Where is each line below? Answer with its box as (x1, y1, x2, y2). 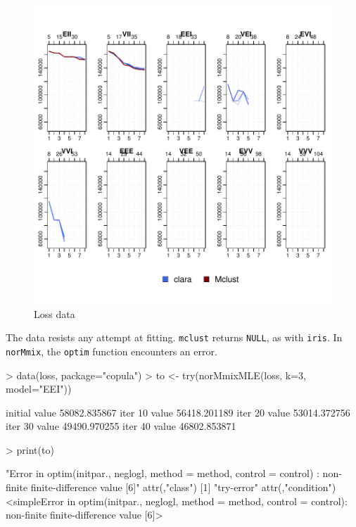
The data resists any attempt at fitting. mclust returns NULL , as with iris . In (6, 330, 343, 345)
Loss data (34, 306, 75, 321)
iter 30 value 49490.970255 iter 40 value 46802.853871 (6, 419, 236, 433)
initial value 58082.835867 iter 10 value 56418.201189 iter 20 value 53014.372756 (6, 405, 350, 419)
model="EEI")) (6, 381, 72, 396)
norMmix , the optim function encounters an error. (6, 343, 217, 358)
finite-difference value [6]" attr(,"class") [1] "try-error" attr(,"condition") (30, 480, 336, 495)
